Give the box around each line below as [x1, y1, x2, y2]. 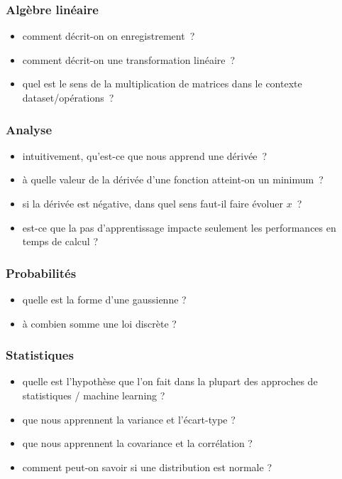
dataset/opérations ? [22, 90, 114, 104]
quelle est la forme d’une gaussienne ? [22, 292, 187, 306]
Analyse [6, 120, 53, 138]
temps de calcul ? [22, 234, 99, 249]
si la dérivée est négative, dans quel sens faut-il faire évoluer [22, 196, 283, 210]
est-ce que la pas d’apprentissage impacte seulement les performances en [22, 220, 336, 235]
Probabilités [6, 264, 77, 281]
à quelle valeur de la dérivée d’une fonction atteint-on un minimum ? [22, 172, 324, 187]
